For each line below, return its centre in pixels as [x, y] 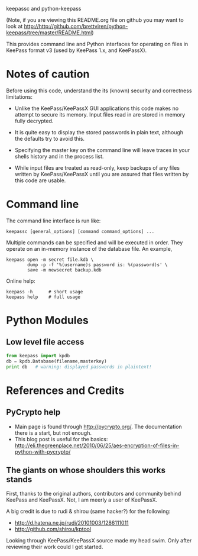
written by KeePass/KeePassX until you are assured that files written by [102, 174]
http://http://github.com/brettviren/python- [76, 26]
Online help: [21, 281]
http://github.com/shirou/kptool [53, 529]
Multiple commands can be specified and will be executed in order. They [95, 243]
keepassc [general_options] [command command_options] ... [80, 231]
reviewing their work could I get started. [55, 547]
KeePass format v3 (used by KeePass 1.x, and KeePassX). [77, 50]
